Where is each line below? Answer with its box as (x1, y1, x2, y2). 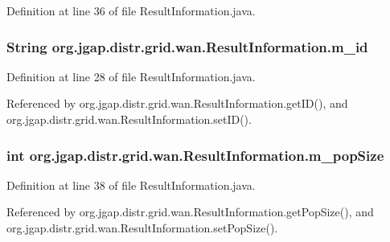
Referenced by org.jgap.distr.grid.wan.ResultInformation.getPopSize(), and (6, 203, 374, 220)
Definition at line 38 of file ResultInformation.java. (6, 176, 256, 193)
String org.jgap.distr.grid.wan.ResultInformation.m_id (6, 36, 368, 56)
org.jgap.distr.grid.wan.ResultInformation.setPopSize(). (6, 219, 278, 236)
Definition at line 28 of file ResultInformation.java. (6, 68, 256, 84)
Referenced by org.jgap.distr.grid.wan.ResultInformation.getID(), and (6, 95, 348, 112)
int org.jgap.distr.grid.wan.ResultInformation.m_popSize (6, 145, 384, 165)
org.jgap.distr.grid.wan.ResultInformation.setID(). (6, 111, 252, 127)
